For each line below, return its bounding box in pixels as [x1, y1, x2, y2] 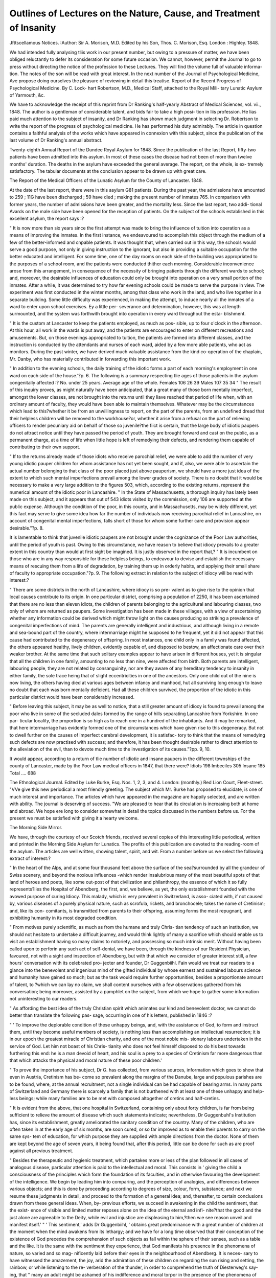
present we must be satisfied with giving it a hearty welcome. [9, 815, 139, 821]
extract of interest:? [9, 855, 51, 861]
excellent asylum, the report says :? [9, 215, 84, 222]
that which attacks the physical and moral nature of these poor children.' [9, 1057, 162, 1063]
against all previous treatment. [9, 1148, 74, 1154]
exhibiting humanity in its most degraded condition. [9, 915, 118, 921]
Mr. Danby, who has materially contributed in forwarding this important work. [9, 356, 171, 362]
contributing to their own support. [9, 444, 81, 450]
